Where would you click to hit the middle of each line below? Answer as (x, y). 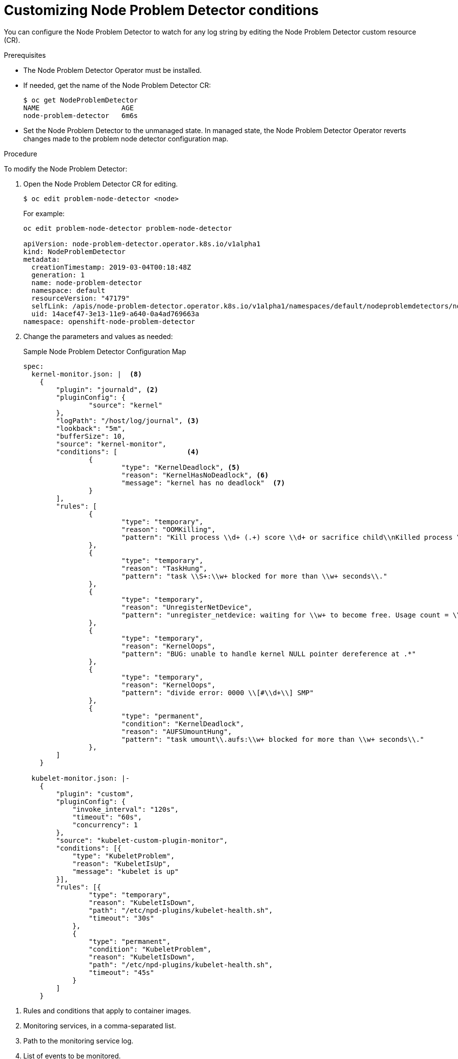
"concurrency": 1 (105, 825)
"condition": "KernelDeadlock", (183, 724)
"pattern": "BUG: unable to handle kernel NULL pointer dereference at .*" (269, 654)
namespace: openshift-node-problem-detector (109, 321)
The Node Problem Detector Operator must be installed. (113, 70)
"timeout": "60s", (107, 817)
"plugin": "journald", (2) (107, 389)
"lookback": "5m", (91, 428)
